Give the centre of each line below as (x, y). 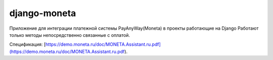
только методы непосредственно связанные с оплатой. (70, 35)
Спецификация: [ (28, 44)
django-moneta (43, 13)
